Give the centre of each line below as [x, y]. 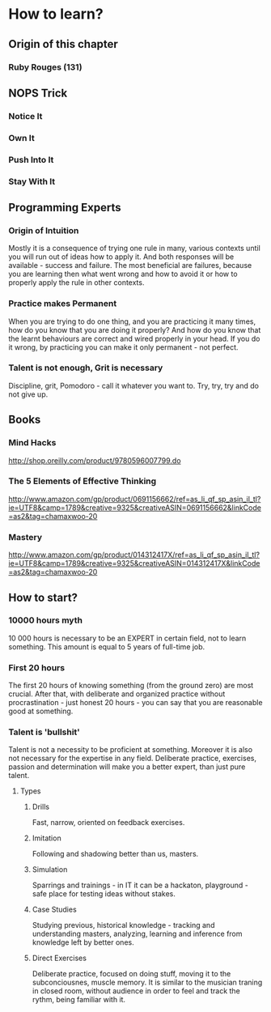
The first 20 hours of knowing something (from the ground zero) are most [131, 686]
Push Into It [31, 159]
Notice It [25, 116]
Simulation [50, 870]
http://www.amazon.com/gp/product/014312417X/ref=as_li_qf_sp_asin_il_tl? [134, 555]
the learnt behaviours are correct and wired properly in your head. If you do [134, 338]
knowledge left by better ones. [83, 942]
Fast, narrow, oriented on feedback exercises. [108, 823]
